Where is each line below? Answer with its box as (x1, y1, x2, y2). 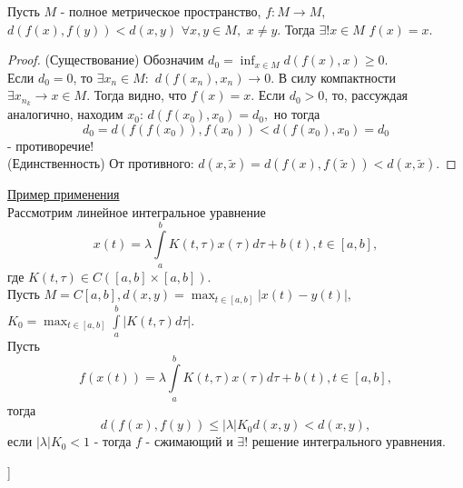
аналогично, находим (7, 105, 123, 124)
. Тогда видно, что (86, 85, 187, 105)
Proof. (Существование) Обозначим (7, 50, 204, 69)
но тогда (273, 105, 320, 124)
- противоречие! (7, 135, 94, 154)
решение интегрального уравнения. (251, 432, 446, 451)
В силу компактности (278, 67, 396, 86)
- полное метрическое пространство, (60, 2, 261, 20)
